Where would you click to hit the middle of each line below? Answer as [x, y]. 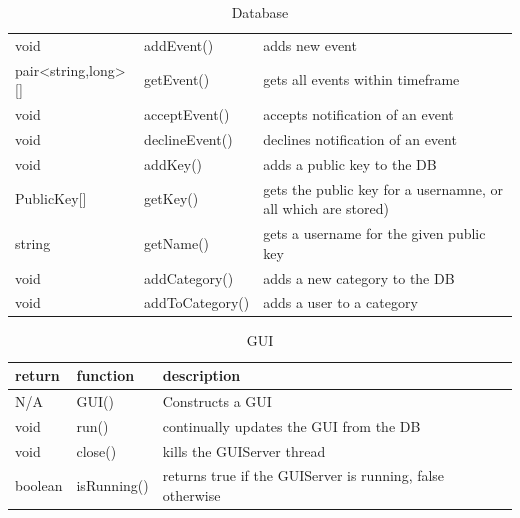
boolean [39, 485]
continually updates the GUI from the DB [291, 425]
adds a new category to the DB [359, 277]
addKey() [173, 163]
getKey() [171, 198]
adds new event [310, 44]
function [105, 375]
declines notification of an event [360, 138]
